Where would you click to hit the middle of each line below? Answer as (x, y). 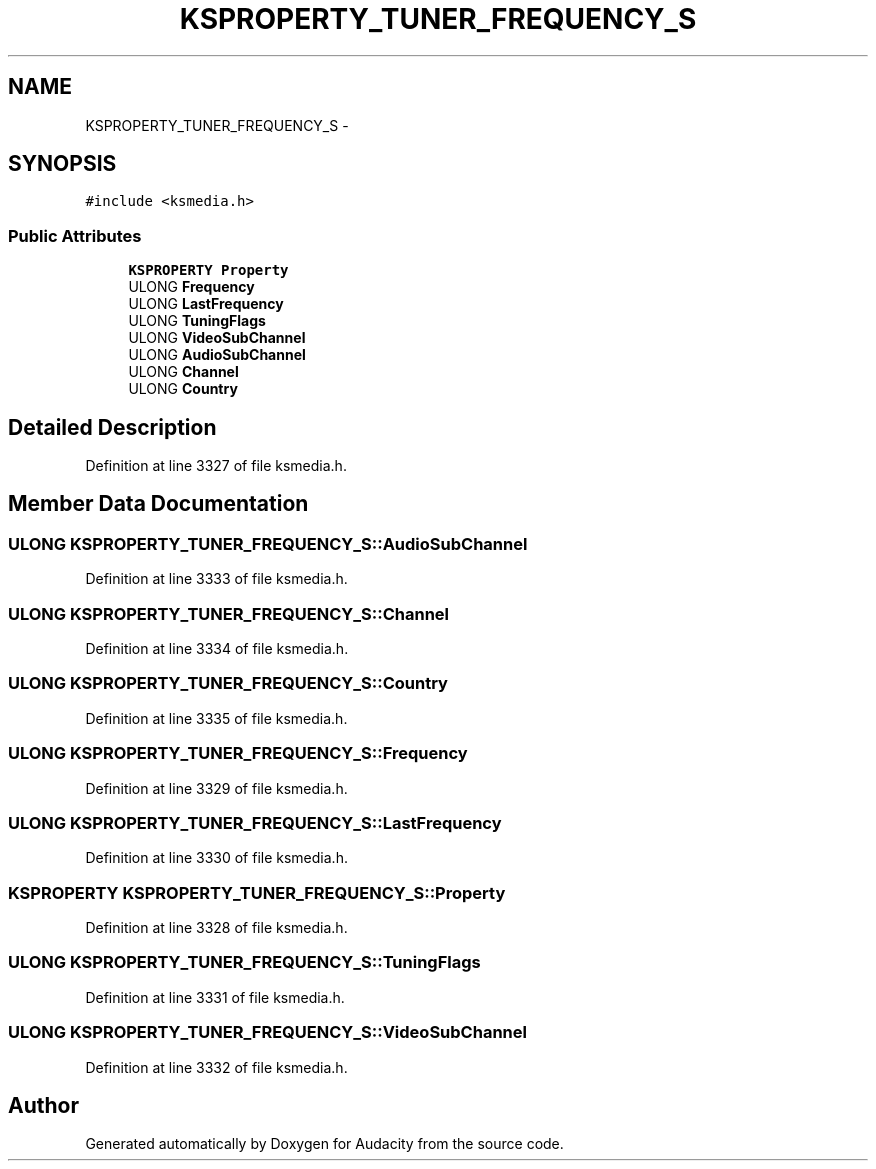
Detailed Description (112, 427)
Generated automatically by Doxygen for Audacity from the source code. (324, 1144)
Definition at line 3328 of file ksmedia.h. (216, 927)
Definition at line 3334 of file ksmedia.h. (217, 648)
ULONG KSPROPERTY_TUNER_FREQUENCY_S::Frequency (238, 753)
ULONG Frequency (191, 287)
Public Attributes (75, 235)
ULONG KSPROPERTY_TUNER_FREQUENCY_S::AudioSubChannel (268, 543)
